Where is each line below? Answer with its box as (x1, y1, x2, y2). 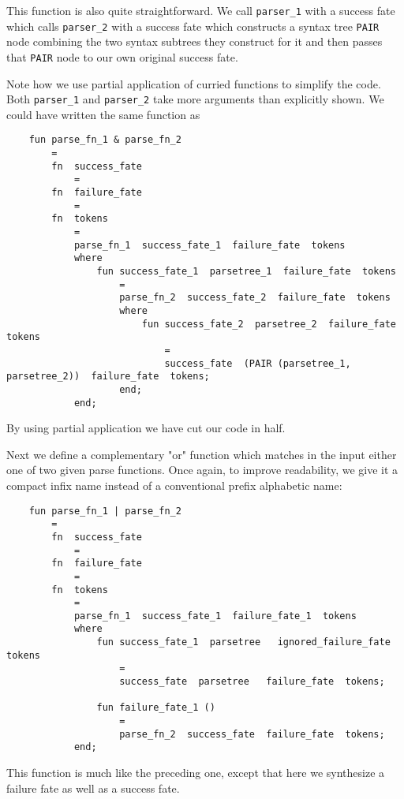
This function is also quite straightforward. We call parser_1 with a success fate (6, 2, 395, 18)
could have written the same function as (6, 106, 200, 122)
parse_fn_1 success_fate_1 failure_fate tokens (73, 239, 346, 251)
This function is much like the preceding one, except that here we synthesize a (6, 764, 385, 781)
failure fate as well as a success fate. (6, 779, 180, 796)
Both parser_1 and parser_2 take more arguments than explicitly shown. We (6, 91, 384, 107)
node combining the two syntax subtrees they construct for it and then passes (6, 33, 383, 50)
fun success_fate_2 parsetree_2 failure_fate (141, 318, 396, 330)
